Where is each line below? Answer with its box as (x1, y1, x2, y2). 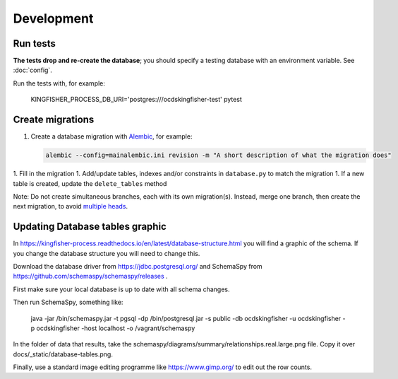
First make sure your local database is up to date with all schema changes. (13, 285, 230, 293)
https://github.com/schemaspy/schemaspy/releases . (13, 272, 169, 281)
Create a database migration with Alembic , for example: (30, 132, 193, 141)
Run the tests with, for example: (13, 78, 106, 88)
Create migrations (13, 114, 95, 126)
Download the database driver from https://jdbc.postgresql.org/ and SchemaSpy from (13, 262, 263, 270)
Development (13, 11, 94, 26)
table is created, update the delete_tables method (13, 179, 167, 187)
